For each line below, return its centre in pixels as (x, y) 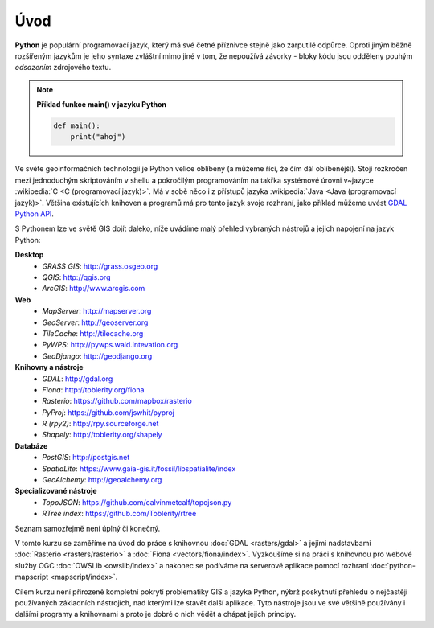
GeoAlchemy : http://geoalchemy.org (102, 480)
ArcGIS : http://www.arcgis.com (94, 289)
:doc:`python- (393, 565)
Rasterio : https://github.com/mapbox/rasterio (117, 401)
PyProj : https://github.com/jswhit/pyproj (108, 412)
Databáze (31, 445)
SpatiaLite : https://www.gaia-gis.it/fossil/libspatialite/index (139, 468)
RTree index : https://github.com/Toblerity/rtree (119, 514)
